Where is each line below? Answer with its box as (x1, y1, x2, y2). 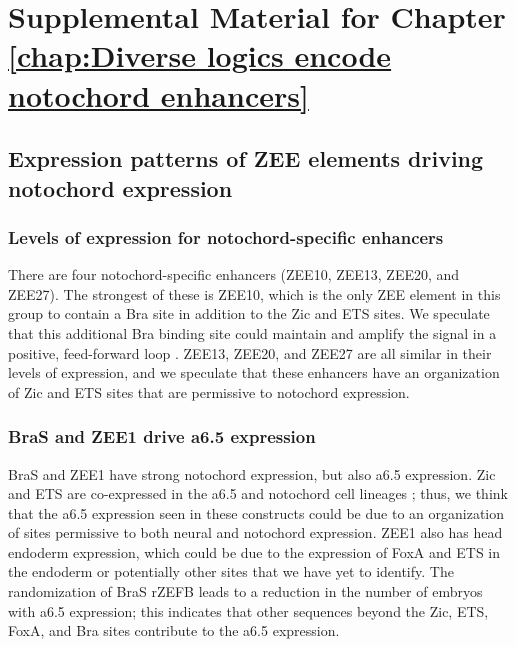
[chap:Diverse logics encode (8, 35, 392, 76)
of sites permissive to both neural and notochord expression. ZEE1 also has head (8, 522, 503, 543)
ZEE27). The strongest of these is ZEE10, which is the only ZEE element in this (8, 283, 501, 304)
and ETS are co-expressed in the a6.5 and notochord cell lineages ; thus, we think (8, 483, 508, 504)
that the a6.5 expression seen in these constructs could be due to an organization (8, 502, 505, 523)
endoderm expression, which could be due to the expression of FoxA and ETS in (8, 541, 500, 562)
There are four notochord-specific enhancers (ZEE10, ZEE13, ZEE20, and (8, 264, 460, 285)
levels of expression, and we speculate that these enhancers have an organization (8, 362, 500, 383)
